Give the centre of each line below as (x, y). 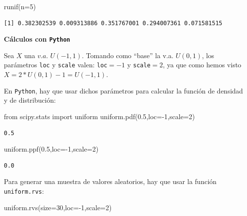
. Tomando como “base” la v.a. (128, 55)
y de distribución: (30, 100)
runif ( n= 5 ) (20, 6)
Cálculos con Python (37, 39)
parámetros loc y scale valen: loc (56, 65)
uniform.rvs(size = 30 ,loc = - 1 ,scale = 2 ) (58, 207)
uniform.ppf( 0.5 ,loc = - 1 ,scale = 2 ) (51, 149)
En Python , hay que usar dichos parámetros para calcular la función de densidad (123, 90)
